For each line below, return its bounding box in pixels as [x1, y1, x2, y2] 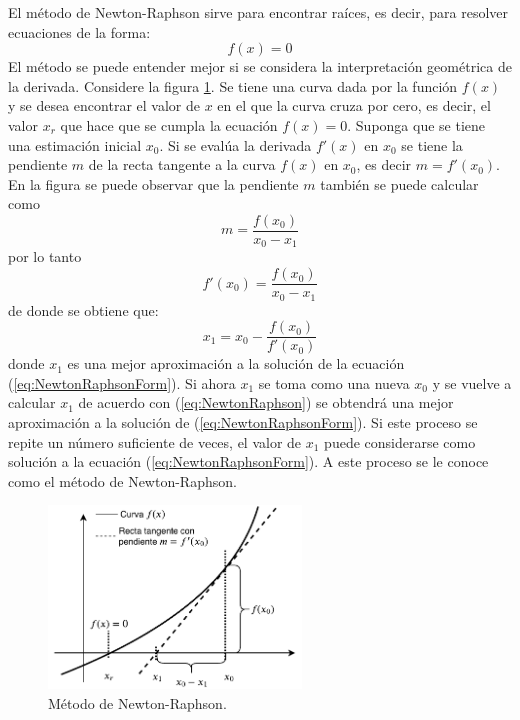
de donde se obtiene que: [8, 299, 159, 320]
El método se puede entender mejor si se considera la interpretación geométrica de [8, 56, 512, 77]
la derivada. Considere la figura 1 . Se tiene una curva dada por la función [8, 75, 458, 96]
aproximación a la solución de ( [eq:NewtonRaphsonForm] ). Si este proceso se [8, 412, 478, 432]
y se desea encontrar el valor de [8, 95, 200, 116]
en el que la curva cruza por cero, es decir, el [217, 95, 491, 116]
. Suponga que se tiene [347, 114, 486, 135]
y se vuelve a [432, 372, 512, 393]
